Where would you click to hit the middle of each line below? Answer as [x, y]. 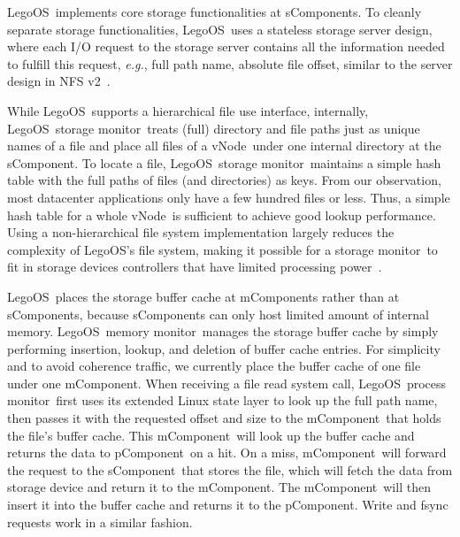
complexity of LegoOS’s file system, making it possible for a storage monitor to [222, 249]
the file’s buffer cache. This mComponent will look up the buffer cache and [211, 435]
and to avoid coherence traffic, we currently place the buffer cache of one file [214, 366]
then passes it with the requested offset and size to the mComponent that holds [224, 418]
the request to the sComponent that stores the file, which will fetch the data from [230, 469]
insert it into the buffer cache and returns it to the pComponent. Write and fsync [228, 505]
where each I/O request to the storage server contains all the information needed [226, 46]
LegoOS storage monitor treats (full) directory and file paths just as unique [214, 128]
